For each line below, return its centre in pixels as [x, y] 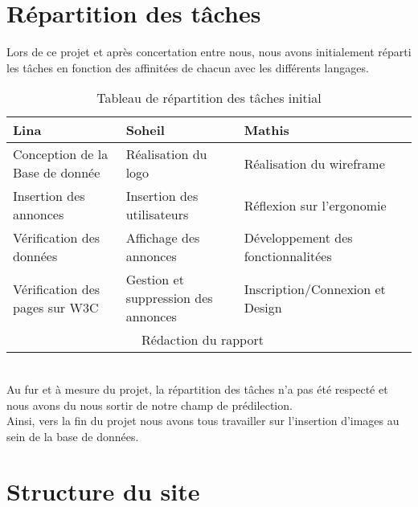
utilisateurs [157, 215]
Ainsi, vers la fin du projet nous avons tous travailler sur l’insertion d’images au [203, 421]
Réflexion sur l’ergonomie [315, 205]
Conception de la [61, 154]
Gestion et [155, 280]
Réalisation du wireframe [314, 163]
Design [263, 307]
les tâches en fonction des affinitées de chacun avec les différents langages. [188, 67]
